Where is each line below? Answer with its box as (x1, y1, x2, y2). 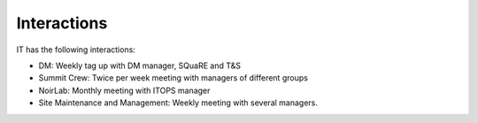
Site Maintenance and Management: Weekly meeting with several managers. (38, 97, 319, 108)
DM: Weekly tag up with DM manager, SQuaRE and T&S (38, 60, 241, 71)
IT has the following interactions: (16, 44, 136, 55)
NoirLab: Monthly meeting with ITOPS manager (38, 85, 211, 96)
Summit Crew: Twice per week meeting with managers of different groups (38, 73, 309, 83)
